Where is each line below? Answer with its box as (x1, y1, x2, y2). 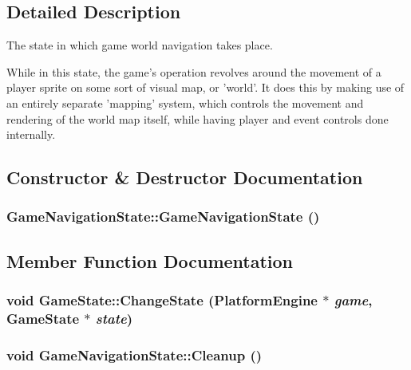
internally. (6, 126, 56, 143)
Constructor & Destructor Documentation (6, 165, 363, 190)
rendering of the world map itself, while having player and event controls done (6, 110, 389, 127)
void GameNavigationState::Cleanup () (6, 344, 263, 364)
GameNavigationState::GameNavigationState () (6, 207, 320, 226)
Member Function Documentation (6, 248, 294, 273)
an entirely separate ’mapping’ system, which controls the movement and (6, 94, 364, 111)
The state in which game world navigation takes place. (6, 37, 273, 53)
